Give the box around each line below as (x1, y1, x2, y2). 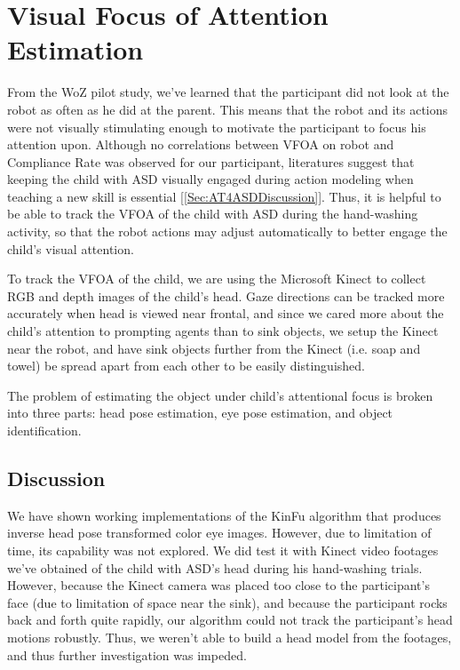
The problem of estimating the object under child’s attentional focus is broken (7, 386, 433, 404)
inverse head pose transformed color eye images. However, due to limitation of (7, 523, 432, 542)
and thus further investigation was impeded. (7, 645, 247, 664)
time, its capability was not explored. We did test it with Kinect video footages (7, 540, 439, 559)
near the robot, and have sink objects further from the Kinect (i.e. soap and (7, 339, 421, 357)
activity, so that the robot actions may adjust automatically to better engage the (7, 222, 448, 241)
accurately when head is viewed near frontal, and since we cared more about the (7, 304, 444, 323)
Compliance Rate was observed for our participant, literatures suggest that (7, 152, 415, 171)
